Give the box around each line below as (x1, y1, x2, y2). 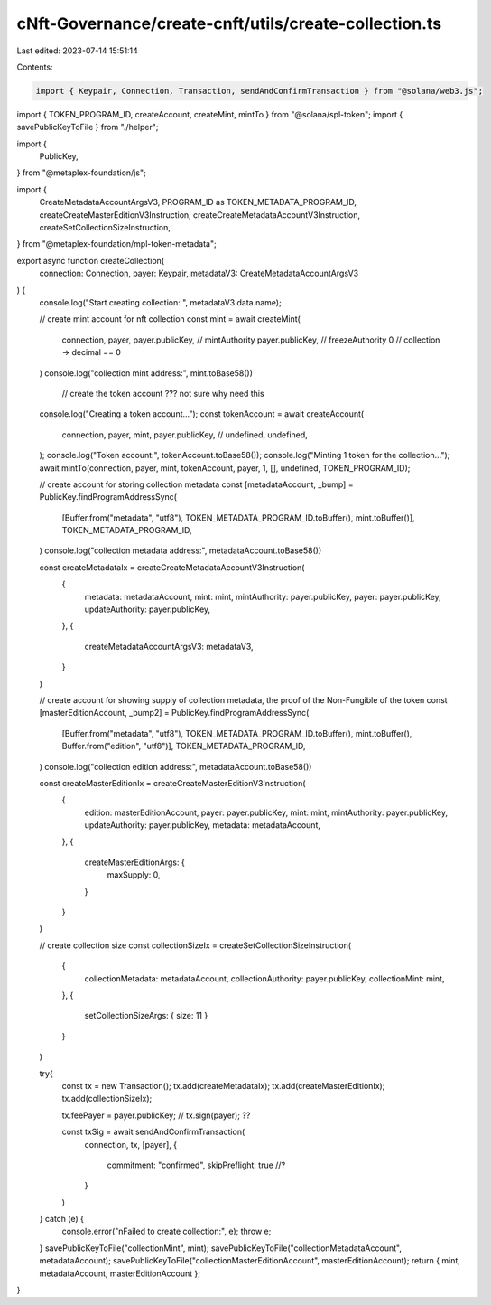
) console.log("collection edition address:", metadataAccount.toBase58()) (39, 761, 312, 772)
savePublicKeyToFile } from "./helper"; (16, 122, 159, 133)
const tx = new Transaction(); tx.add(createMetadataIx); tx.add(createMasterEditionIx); (61, 1080, 385, 1091)
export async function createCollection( (16, 255, 165, 266)
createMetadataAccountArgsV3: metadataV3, (84, 641, 254, 652)
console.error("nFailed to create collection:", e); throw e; (61, 1225, 272, 1237)
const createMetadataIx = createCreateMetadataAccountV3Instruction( (39, 561, 305, 573)
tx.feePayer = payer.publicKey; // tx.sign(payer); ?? (61, 1110, 251, 1121)
